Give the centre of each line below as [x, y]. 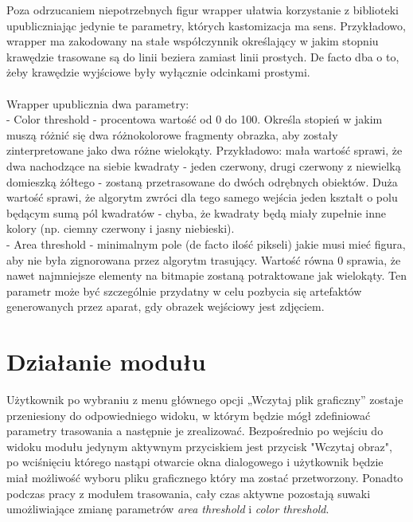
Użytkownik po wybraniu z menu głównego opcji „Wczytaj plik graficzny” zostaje [205, 399]
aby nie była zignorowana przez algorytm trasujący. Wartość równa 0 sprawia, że [204, 259]
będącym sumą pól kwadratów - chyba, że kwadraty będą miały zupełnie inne [196, 212]
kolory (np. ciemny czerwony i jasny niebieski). [121, 228]
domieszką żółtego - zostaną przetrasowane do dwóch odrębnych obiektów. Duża [202, 181]
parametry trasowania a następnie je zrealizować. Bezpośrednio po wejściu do [195, 431]
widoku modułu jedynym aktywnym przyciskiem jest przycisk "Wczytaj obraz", [199, 446]
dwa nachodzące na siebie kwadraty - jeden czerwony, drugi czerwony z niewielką [204, 165]
